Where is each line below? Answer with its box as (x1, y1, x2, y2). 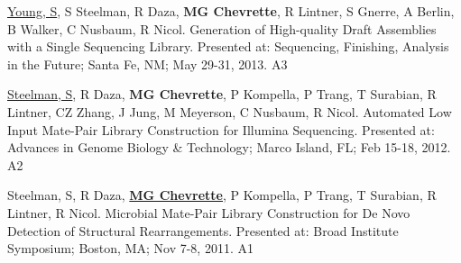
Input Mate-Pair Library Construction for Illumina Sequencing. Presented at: (7, 120, 435, 139)
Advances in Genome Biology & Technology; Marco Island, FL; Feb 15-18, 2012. (7, 138, 451, 157)
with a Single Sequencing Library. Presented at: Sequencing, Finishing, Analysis (7, 37, 449, 56)
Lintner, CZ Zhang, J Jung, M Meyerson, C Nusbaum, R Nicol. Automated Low (7, 102, 452, 121)
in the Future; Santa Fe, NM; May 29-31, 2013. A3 (7, 54, 288, 73)
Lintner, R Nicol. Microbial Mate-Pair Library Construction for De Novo (7, 203, 410, 222)
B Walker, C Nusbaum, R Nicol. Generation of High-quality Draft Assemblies (7, 19, 437, 38)
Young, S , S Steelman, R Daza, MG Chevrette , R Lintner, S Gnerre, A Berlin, (7, 2, 455, 20)
